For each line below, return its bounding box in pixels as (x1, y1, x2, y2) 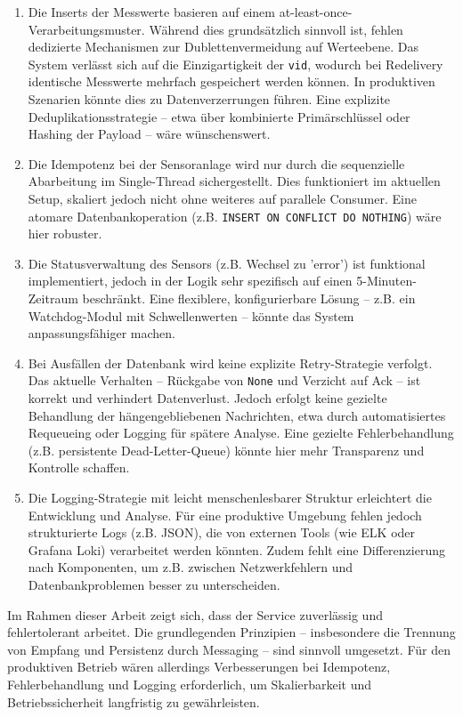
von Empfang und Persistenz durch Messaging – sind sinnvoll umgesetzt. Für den (7, 640, 451, 658)
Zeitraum (28, 289, 78, 308)
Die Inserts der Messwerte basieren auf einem (28, 3, 275, 20)
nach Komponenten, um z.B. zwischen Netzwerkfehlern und (28, 558, 353, 576)
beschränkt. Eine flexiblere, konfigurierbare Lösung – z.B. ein (82, 289, 416, 308)
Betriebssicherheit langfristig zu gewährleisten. (7, 692, 260, 711)
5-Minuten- (356, 271, 417, 290)
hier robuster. (28, 224, 102, 243)
